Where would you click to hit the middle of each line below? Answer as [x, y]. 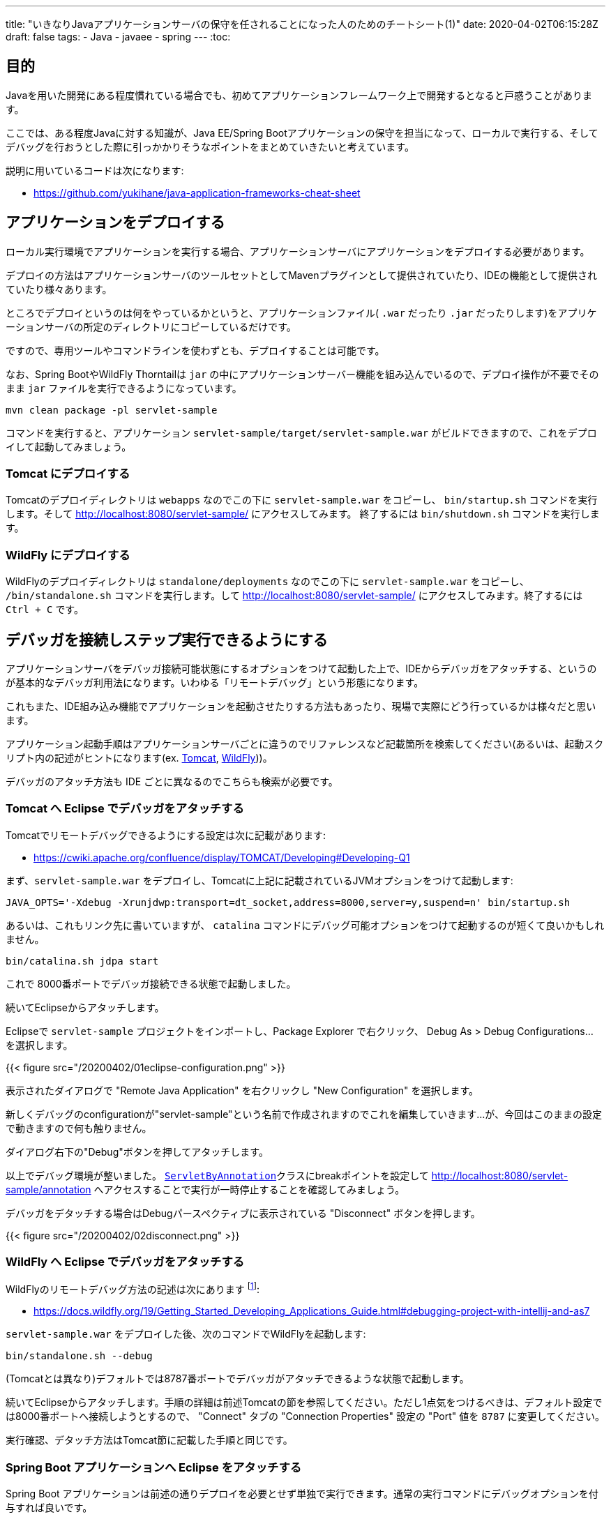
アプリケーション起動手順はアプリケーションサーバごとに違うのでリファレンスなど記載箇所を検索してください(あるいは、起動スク [305, 744]
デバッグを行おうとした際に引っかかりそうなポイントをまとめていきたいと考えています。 [210, 146]
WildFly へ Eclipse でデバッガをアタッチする [125, 1262]
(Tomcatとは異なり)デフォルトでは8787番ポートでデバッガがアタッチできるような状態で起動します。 [237, 1379]
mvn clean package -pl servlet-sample [112, 410]
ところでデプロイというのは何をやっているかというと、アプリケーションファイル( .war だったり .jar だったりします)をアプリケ [301, 312]
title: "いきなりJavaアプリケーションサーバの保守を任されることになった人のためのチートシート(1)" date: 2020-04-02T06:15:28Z [302, 24]
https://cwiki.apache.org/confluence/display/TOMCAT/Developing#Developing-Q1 [222, 857]
